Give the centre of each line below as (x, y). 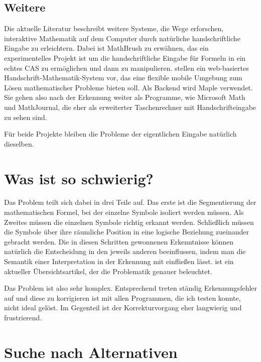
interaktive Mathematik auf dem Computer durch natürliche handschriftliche (122, 38)
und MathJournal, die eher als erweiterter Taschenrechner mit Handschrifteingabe (130, 107)
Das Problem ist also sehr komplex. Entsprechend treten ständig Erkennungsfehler (131, 288)
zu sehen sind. (26, 117)
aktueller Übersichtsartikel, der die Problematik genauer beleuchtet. (108, 271)
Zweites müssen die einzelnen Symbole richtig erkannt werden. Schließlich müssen (129, 222)
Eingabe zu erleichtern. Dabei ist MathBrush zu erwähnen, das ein (106, 48)
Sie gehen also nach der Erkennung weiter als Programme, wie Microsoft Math (125, 97)
